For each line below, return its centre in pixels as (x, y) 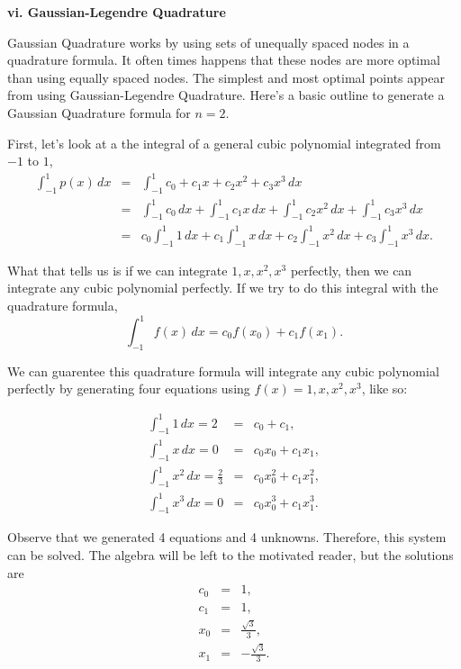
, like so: (384, 389)
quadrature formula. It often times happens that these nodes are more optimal (224, 60)
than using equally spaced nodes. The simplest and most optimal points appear (226, 77)
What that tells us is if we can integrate (118, 270)
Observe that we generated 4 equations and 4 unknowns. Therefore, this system (227, 537)
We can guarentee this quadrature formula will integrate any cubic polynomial (223, 371)
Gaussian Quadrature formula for (99, 112)
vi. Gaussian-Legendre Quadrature (117, 12)
